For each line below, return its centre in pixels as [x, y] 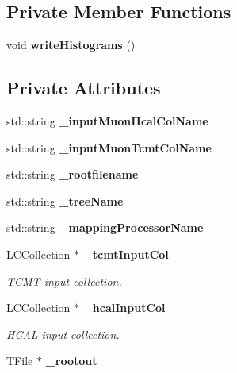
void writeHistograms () [71, 45]
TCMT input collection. [64, 281]
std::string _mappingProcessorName [105, 227]
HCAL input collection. [63, 334]
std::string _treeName [65, 200]
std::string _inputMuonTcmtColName [109, 147]
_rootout [71, 361]
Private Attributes [84, 88]
